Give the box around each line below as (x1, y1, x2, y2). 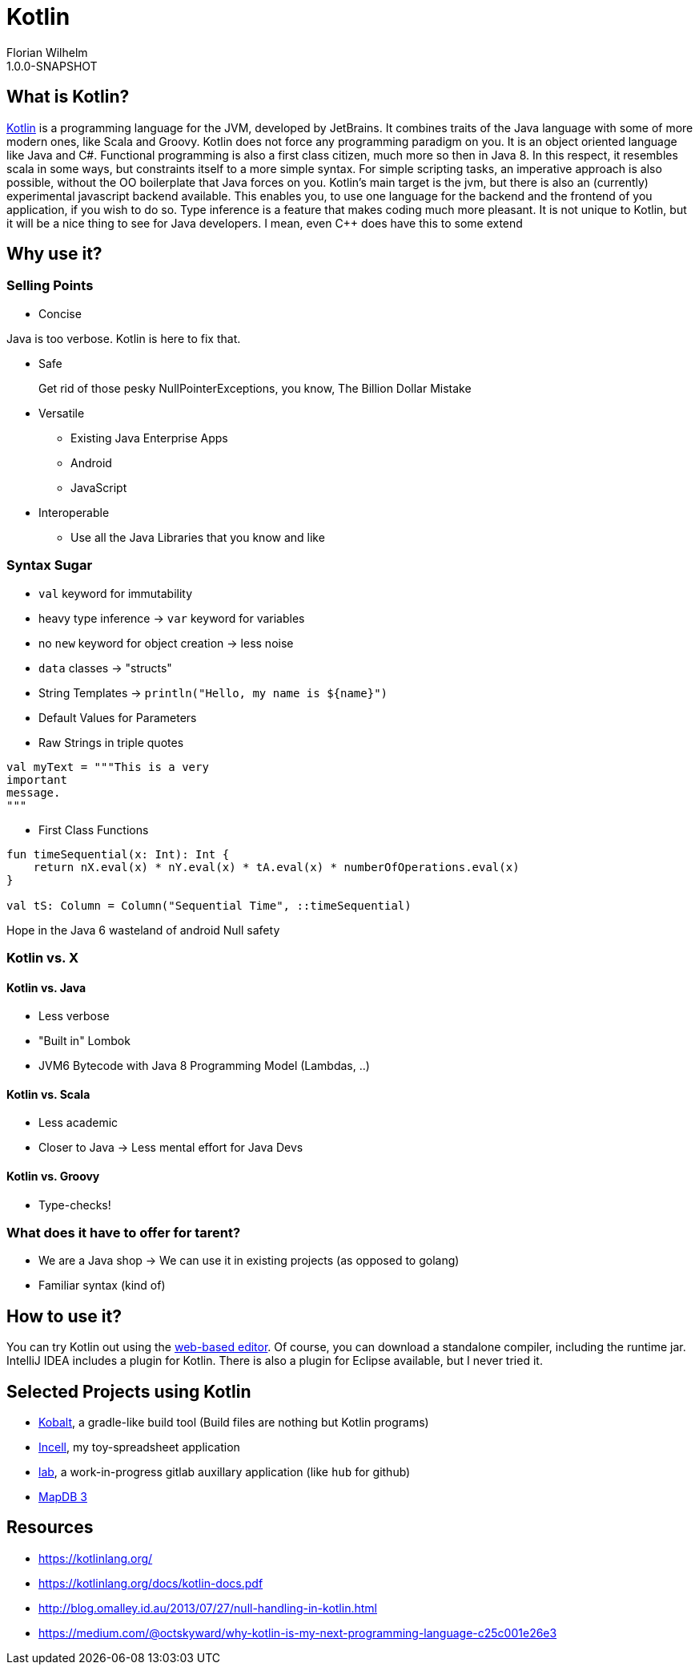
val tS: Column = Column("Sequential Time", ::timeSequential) (6, 898, 412, 912)
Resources (6, 1517, 94, 1538)
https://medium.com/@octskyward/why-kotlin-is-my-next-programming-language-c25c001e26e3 (38, 1625, 557, 1640)
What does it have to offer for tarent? (6, 1224, 241, 1241)
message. (6, 785, 61, 799)
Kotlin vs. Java (6, 980, 86, 995)
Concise (38, 306, 82, 321)
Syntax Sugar (6, 557, 93, 574)
